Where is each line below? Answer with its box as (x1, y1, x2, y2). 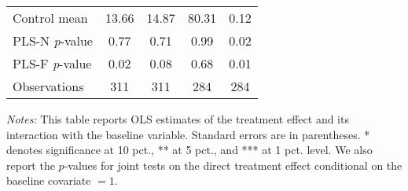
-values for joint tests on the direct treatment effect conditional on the (64, 156, 402, 173)
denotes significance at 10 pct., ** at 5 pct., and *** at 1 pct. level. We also (6, 141, 373, 158)
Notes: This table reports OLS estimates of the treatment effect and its (6, 111, 349, 127)
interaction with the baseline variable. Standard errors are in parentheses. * (6, 126, 370, 142)
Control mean (13, 9, 88, 27)
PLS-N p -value (13, 31, 93, 50)
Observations (13, 77, 84, 95)
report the (6, 156, 55, 173)
